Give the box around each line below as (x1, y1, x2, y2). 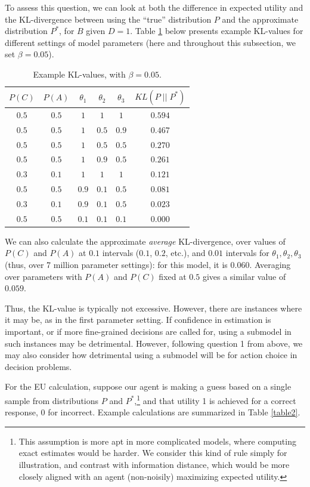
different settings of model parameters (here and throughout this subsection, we (5, 36, 296, 48)
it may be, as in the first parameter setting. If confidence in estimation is (5, 313, 271, 326)
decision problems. (5, 360, 72, 372)
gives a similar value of (202, 270, 286, 282)
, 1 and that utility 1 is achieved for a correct (134, 392, 296, 406)
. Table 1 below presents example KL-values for (130, 24, 303, 37)
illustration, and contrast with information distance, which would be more (18, 458, 290, 470)
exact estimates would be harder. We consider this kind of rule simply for (18, 446, 287, 459)
